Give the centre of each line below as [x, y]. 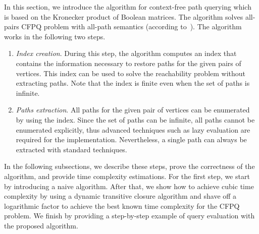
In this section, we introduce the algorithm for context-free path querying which [128, 7]
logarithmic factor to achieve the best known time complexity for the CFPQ [122, 206]
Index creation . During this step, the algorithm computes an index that [126, 53]
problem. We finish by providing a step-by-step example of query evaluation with [129, 216]
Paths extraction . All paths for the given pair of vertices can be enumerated [133, 110]
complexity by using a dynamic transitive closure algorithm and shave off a [120, 196]
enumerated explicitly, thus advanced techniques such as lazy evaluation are [133, 129]
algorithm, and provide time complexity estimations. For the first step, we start [127, 176]
